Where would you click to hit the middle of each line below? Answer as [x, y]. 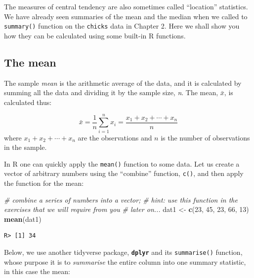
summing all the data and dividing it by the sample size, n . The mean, [111, 92]
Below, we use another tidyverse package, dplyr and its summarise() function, [123, 252]
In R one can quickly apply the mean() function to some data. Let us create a [122, 163]
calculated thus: [28, 102]
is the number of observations [205, 137]
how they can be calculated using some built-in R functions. [95, 35]
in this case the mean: [37, 271]
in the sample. [25, 147]
